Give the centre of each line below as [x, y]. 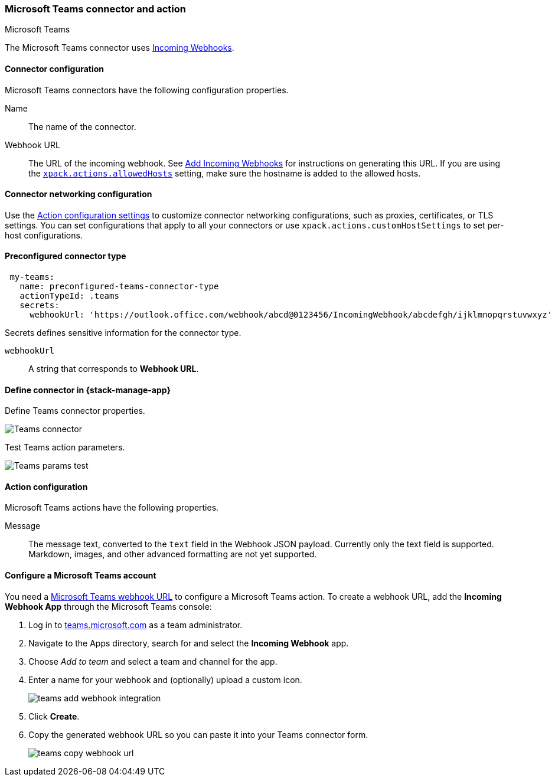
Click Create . [54, 716]
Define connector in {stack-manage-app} [88, 390]
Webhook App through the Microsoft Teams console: [108, 606]
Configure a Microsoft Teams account [81, 576]
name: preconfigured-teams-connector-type [119, 287]
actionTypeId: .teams [69, 296]
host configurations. [44, 235]
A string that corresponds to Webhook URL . [114, 369]
